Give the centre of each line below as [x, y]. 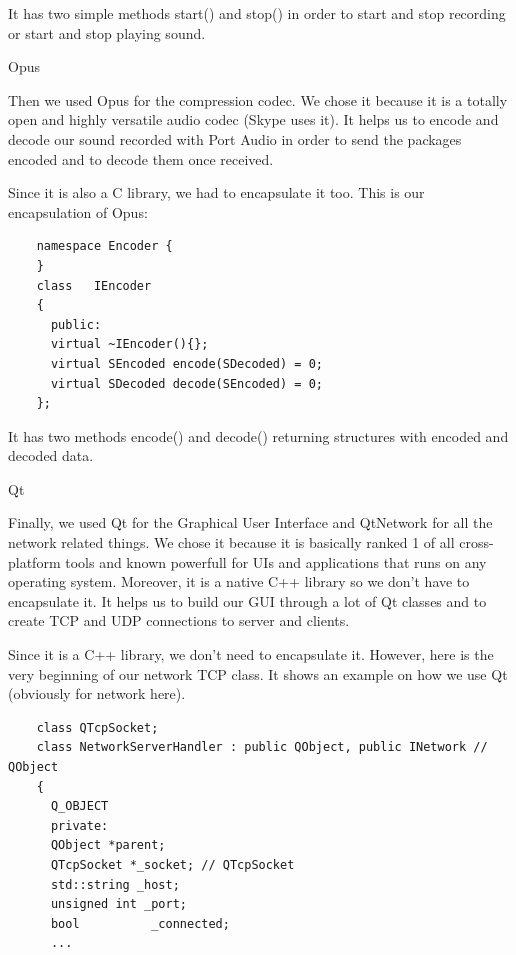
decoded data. [51, 455]
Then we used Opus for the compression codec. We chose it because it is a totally [258, 99]
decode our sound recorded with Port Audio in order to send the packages [235, 138]
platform [34, 561]
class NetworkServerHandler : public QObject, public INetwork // [262, 747]
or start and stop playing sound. [107, 32]
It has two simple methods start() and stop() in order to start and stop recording [257, 13]
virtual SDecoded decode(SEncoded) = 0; [186, 383]
